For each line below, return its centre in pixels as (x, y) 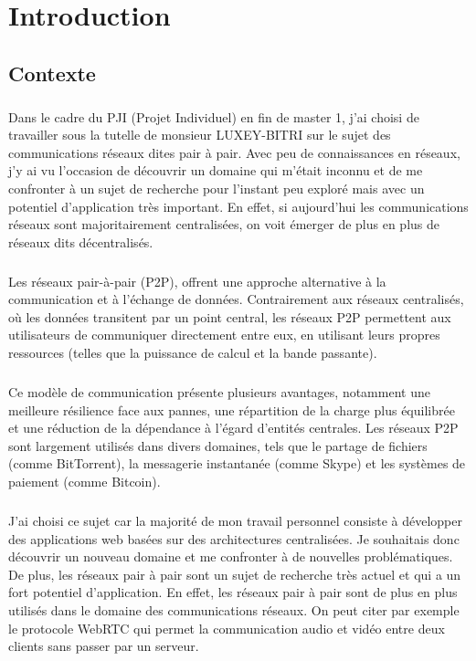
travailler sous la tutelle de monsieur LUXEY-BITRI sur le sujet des (200, 135)
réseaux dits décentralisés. (81, 241)
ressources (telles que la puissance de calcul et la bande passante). (193, 353)
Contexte (52, 73)
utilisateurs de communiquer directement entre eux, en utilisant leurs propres (224, 335)
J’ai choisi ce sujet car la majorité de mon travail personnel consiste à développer (235, 520)
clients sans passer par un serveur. (104, 646)
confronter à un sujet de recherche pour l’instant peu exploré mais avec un (217, 188)
